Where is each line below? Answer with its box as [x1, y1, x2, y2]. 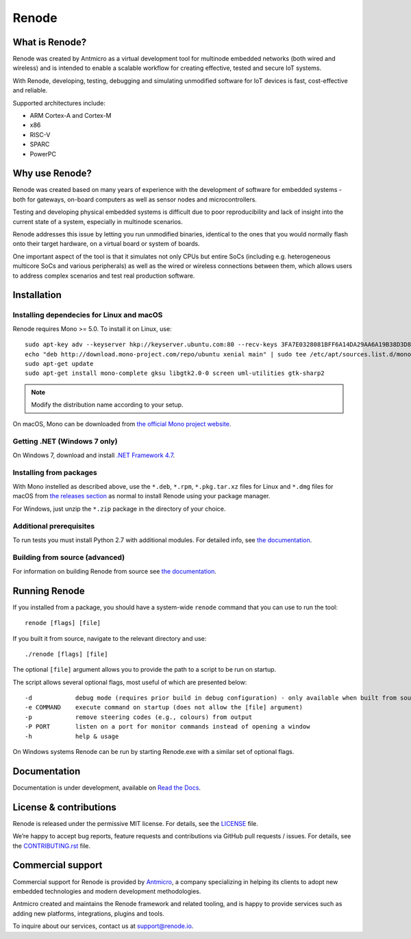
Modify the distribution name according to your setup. [31, 401, 184, 409]
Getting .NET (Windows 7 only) [12, 437, 118, 446]
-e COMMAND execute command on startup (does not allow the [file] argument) [25, 703, 303, 711]
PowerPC [29, 149, 57, 158]
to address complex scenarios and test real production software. [12, 271, 195, 280]
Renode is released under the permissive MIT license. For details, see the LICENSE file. [12, 819, 258, 827]
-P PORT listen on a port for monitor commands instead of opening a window [25, 723, 310, 731]
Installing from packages [12, 468, 97, 478]
